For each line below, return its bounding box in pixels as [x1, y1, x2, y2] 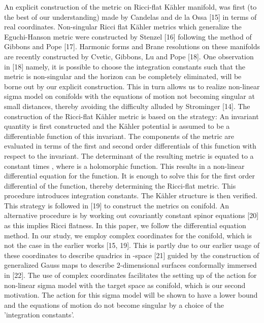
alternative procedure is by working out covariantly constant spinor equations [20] [4, 210, 259, 221]
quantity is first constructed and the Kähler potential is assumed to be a [4, 121, 230, 131]
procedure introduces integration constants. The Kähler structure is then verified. [4, 190, 257, 201]
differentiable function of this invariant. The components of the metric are [4, 130, 234, 141]
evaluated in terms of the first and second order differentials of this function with [4, 140, 256, 151]
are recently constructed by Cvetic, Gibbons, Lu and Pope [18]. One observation [4, 51, 254, 61]
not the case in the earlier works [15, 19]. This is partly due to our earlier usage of [4, 240, 260, 250]
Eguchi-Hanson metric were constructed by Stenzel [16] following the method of [4, 31, 252, 42]
